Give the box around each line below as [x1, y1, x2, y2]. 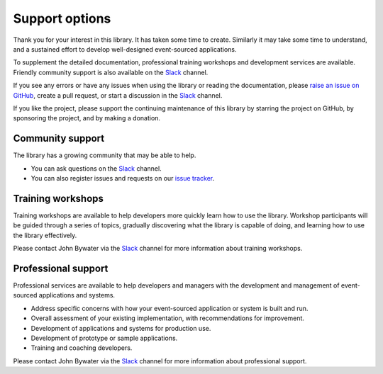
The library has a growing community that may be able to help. [13, 151, 196, 159]
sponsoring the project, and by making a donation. [13, 114, 161, 123]
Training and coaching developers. [30, 344, 133, 352]
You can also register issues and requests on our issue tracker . [30, 174, 215, 182]
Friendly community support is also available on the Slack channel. [13, 68, 209, 76]
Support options [13, 11, 111, 26]
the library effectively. [13, 231, 77, 239]
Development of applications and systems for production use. [30, 324, 211, 332]
